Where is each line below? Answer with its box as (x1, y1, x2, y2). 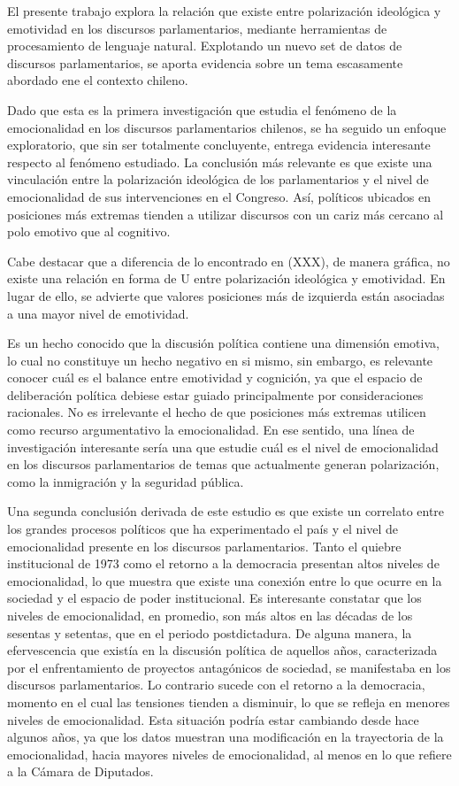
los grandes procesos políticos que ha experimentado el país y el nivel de (7, 520, 398, 538)
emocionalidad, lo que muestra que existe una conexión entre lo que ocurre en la (7, 571, 442, 589)
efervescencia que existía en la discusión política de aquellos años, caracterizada (7, 641, 438, 659)
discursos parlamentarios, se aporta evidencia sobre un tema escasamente (7, 53, 403, 72)
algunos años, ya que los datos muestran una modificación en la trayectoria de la (7, 728, 444, 746)
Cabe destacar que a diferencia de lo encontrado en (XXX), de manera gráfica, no (7, 251, 450, 270)
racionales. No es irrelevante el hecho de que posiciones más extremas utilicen (7, 403, 426, 421)
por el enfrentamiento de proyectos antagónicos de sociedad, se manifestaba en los (7, 658, 451, 676)
